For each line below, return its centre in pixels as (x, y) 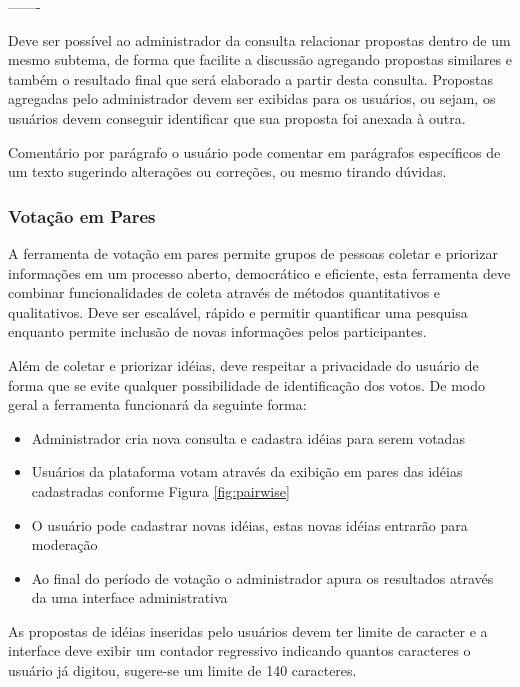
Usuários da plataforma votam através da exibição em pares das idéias (247, 471)
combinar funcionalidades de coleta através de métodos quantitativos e (224, 292)
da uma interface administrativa (129, 597)
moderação (64, 544)
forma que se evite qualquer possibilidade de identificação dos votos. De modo (247, 384)
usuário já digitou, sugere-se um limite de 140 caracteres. (182, 670)
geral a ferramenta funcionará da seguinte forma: (157, 404)
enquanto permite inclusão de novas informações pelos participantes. (217, 331)
